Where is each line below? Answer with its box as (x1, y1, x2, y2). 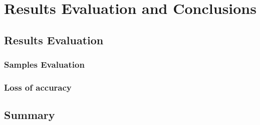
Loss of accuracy (4, 81, 72, 93)
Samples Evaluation (4, 58, 85, 71)
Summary (4, 107, 55, 123)
